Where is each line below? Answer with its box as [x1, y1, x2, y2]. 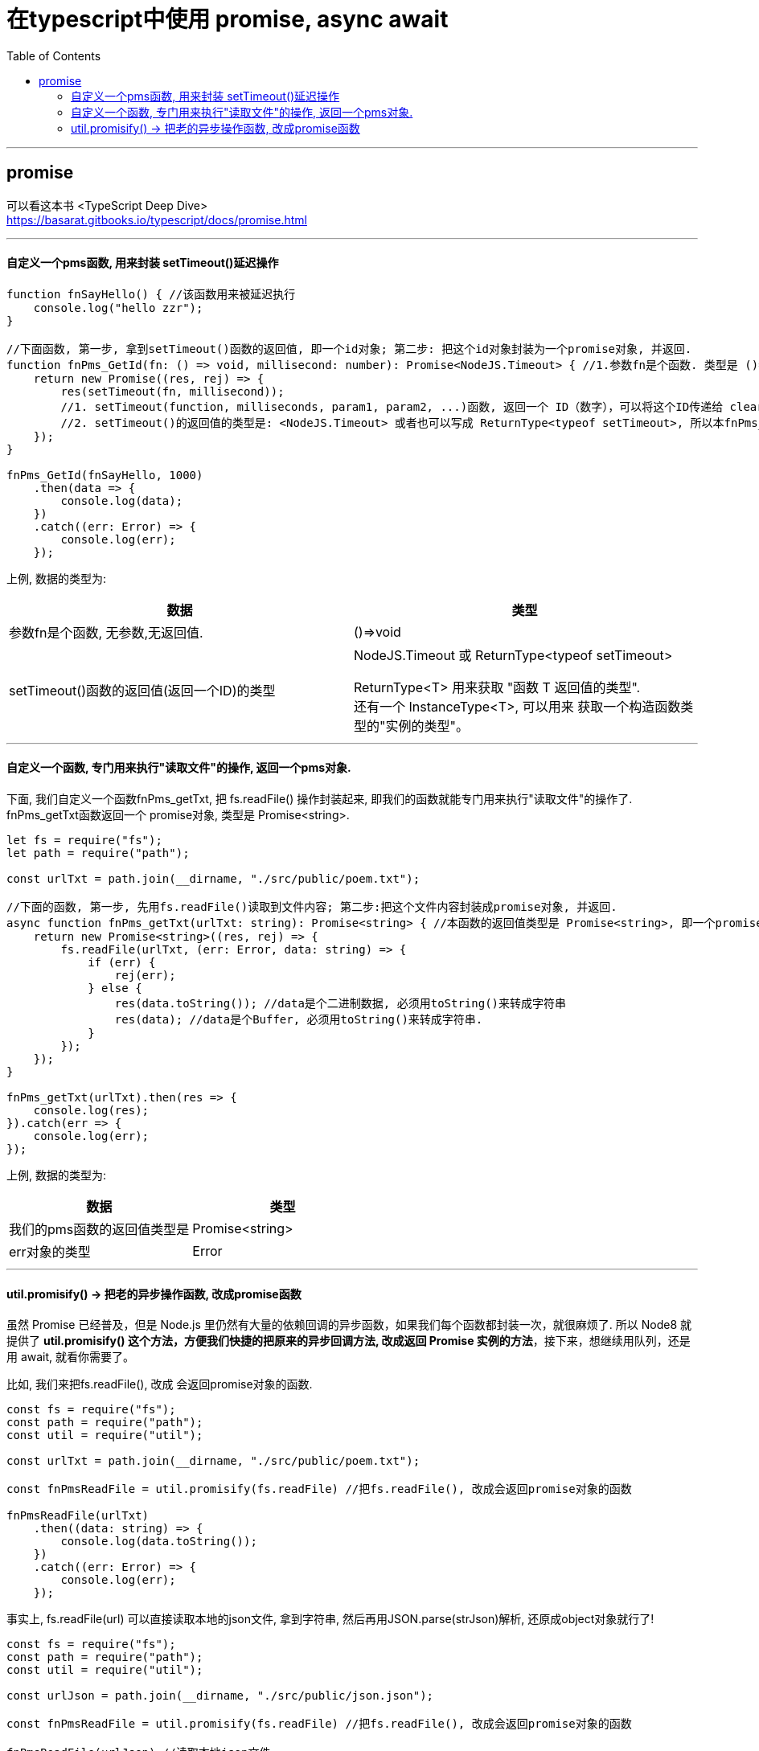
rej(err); [114, 969, 176, 982]
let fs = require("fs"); [6, 834, 162, 847]
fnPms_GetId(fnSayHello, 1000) [6, 468, 203, 482]
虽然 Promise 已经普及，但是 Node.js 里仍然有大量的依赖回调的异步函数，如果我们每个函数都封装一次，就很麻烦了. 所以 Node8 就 [6, 1318, 692, 1332]
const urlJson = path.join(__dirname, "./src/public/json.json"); [6, 1689, 434, 1703]
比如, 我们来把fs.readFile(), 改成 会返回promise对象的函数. [6, 1377, 313, 1392]
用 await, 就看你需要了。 [6, 1350, 135, 1364]
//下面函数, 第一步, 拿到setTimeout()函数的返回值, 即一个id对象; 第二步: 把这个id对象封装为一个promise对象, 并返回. [6, 342, 692, 355]
